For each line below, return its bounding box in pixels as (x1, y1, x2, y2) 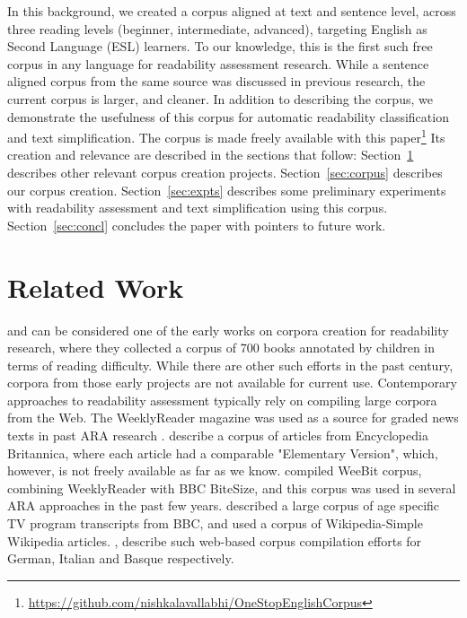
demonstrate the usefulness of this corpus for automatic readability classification (7, 107, 449, 126)
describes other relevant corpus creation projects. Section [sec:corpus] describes (7, 163, 443, 181)
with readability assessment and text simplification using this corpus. (7, 198, 388, 217)
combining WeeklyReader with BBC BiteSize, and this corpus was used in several (7, 478, 456, 497)
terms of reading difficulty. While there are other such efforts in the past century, (7, 355, 454, 374)
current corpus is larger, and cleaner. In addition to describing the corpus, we (7, 89, 433, 108)
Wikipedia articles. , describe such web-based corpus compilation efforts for (7, 531, 422, 550)
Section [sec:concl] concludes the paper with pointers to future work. (7, 215, 386, 234)
